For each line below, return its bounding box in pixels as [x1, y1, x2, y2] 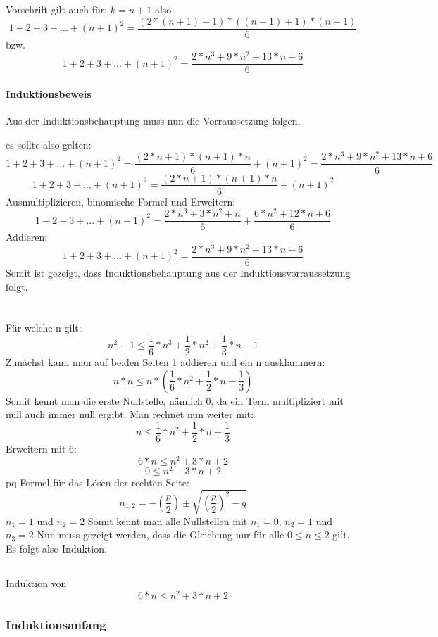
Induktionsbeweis [6, 86, 92, 101]
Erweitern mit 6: [6, 441, 77, 455]
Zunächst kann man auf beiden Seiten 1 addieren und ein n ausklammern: [6, 355, 325, 370]
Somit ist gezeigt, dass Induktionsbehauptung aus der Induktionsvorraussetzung [6, 265, 351, 280]
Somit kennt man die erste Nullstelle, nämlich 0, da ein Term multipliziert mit [6, 393, 344, 408]
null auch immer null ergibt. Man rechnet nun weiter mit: [6, 407, 254, 422]
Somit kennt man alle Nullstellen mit [87, 513, 248, 528]
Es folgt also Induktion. [6, 541, 107, 555]
